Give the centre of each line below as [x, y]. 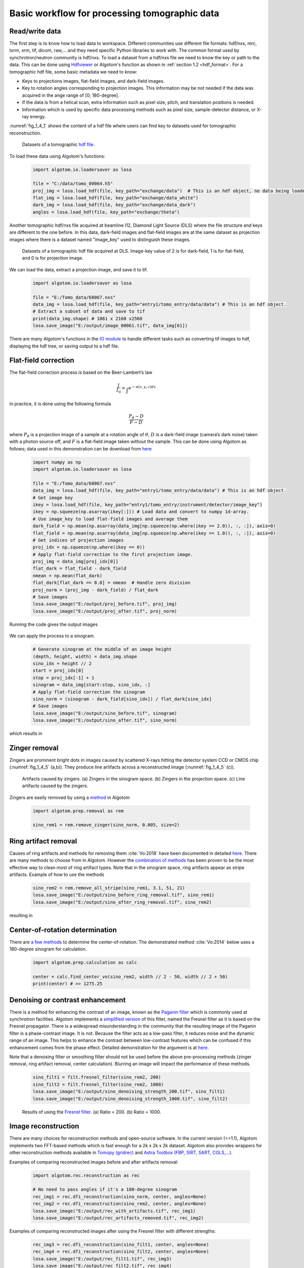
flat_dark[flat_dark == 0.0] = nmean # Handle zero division [111, 583]
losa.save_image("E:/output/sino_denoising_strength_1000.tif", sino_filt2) [130, 1099]
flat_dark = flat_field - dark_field [80, 569]
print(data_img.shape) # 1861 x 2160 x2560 [88, 319]
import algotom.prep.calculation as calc [85, 962]
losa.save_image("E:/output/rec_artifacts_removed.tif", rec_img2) [118, 1218]
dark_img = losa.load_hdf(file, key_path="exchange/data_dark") [114, 205]
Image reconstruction [44, 1126]
